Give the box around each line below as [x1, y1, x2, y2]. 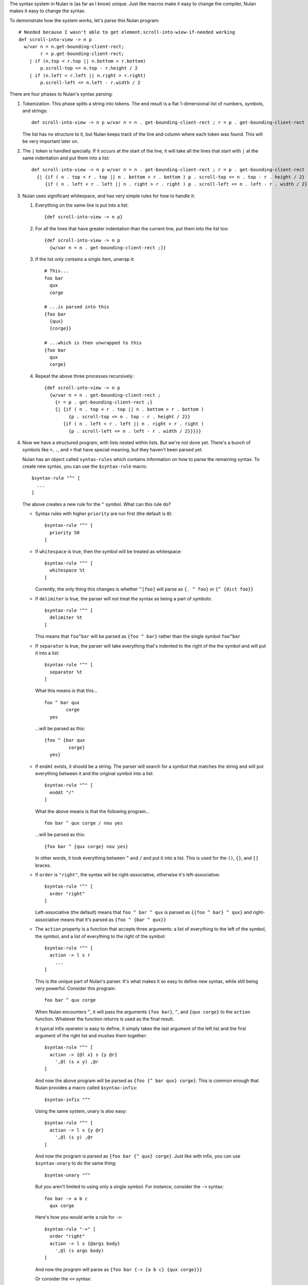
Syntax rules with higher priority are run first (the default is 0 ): [35, 510, 173, 517]
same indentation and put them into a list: [22, 155, 110, 161]
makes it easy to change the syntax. [9, 8, 86, 14]
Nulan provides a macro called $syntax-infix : [35, 1085, 138, 1091]
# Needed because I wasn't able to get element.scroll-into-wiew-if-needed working [18, 29, 236, 35]
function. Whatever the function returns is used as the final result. [35, 1016, 175, 1022]
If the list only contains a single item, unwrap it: [35, 256, 135, 262]
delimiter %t [49, 615, 83, 620]
